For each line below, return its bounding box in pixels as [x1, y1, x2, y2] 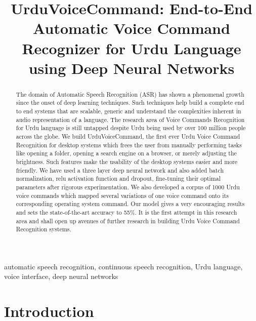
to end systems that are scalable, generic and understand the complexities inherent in [16, 107, 241, 115]
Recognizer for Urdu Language [22, 37, 241, 58]
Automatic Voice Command [33, 18, 230, 38]
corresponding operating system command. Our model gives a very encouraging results [16, 199, 245, 208]
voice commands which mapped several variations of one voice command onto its [16, 191, 229, 199]
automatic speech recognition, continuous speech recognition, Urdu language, [4, 261, 243, 271]
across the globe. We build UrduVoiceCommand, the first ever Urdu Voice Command [16, 132, 240, 141]
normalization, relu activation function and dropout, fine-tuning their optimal [16, 174, 221, 183]
